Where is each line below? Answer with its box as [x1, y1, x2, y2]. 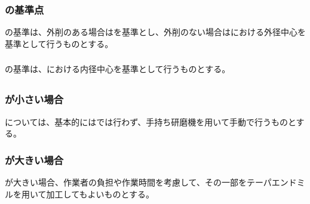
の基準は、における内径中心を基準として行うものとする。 [5, 63, 231, 75]
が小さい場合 [5, 92, 64, 107]
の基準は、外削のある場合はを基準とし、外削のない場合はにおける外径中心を [5, 26, 306, 38]
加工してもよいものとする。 [46, 187, 155, 200]
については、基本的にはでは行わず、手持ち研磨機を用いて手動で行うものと [5, 115, 296, 128]
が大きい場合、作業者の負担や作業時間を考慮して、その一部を [5, 176, 247, 188]
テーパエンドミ [246, 176, 305, 188]
